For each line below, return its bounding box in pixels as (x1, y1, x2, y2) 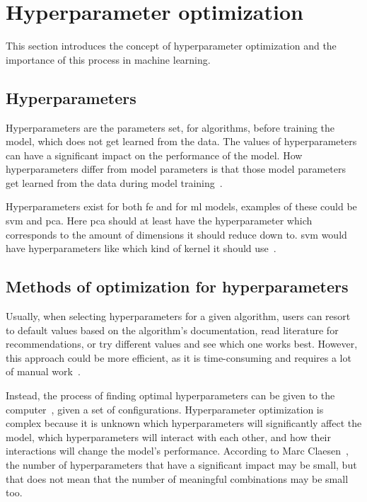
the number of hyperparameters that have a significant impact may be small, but (6, 457, 357, 472)
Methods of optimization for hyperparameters (6, 275, 349, 297)
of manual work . (6, 364, 81, 379)
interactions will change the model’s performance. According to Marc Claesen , (6, 443, 349, 458)
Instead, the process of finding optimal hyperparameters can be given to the (6, 388, 335, 403)
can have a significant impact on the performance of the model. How (6, 147, 303, 162)
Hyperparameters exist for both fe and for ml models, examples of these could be (6, 199, 357, 214)
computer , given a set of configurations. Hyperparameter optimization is (6, 401, 324, 416)
